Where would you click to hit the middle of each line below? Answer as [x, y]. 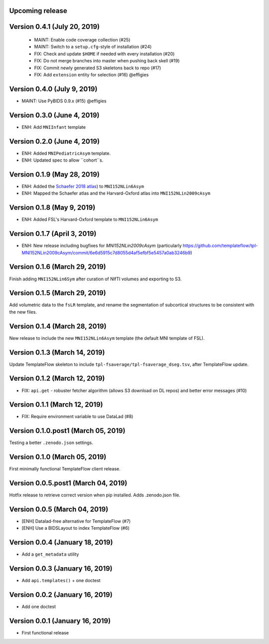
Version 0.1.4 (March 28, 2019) [58, 326]
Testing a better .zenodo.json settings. [51, 443]
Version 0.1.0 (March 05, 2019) [58, 457]
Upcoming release [38, 11]
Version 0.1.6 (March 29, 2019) [58, 267]
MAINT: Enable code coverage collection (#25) [82, 40]
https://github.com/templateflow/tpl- [220, 246]
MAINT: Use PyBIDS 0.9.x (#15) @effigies [64, 101]
